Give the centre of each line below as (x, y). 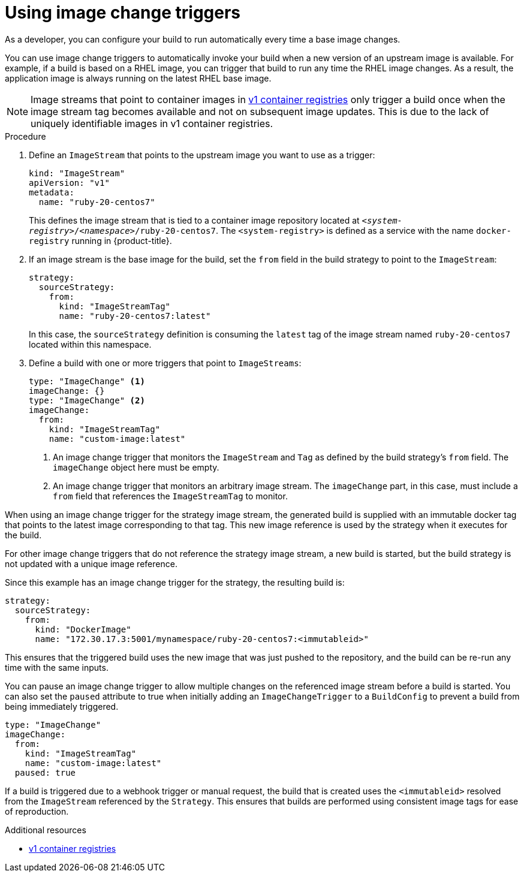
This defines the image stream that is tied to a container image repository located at (194, 220)
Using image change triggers (123, 13)
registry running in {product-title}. (100, 240)
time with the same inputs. (57, 667)
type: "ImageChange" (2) (87, 400)
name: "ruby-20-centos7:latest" (135, 316)
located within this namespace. (90, 344)
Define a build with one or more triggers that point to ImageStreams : (165, 363)
